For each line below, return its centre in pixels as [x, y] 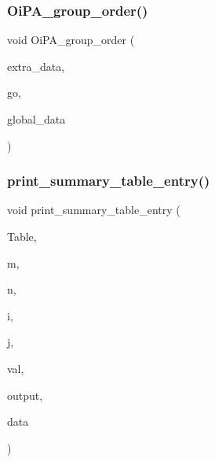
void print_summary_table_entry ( [94, 210]
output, [25, 395]
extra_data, [36, 66]
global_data [36, 119]
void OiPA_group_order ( [71, 40]
